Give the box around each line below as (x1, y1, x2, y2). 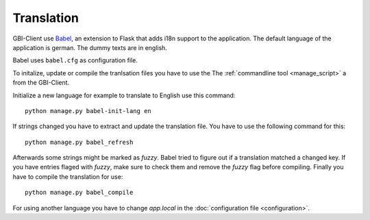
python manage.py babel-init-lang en (25, 107, 152, 114)
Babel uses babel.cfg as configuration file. (12, 56, 138, 64)
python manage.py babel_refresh (25, 138, 134, 146)
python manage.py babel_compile (25, 188, 134, 197)
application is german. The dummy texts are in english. (12, 43, 168, 51)
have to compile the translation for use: (12, 172, 123, 181)
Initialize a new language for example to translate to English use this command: (12, 91, 236, 99)
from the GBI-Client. (12, 79, 70, 87)
